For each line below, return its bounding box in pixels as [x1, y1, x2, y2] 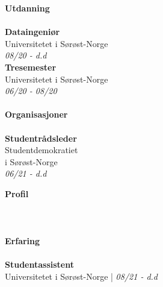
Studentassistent [5, 258, 74, 271]
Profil [5, 187, 29, 200]
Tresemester [5, 60, 57, 73]
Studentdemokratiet [5, 143, 78, 156]
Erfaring [5, 235, 40, 247]
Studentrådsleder [5, 131, 77, 144]
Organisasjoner [5, 108, 68, 121]
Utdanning [5, 2, 50, 14]
